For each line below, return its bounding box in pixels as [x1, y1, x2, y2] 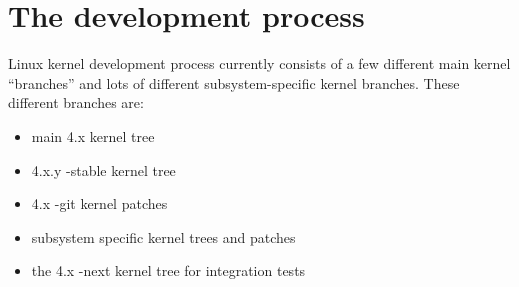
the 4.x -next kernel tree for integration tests [31, 260, 306, 281]
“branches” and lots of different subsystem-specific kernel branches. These [8, 72, 460, 93]
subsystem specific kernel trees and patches [31, 226, 296, 247]
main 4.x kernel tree [31, 125, 155, 146]
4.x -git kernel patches [31, 193, 168, 214]
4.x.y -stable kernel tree [31, 159, 176, 180]
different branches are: [8, 92, 144, 113]
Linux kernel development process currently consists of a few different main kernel [8, 53, 511, 74]
